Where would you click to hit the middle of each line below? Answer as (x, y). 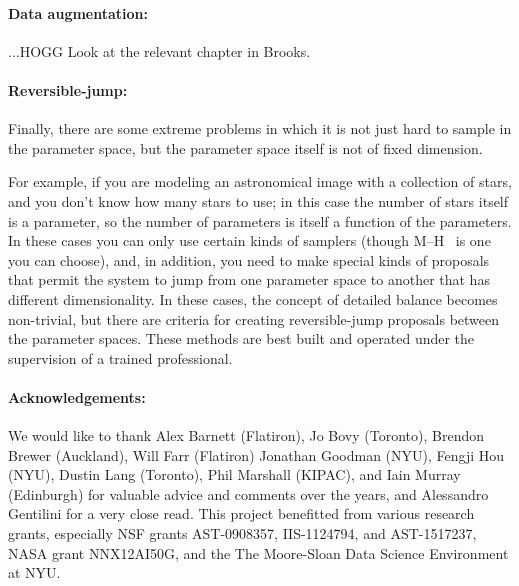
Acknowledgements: (77, 396)
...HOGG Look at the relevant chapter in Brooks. (159, 50)
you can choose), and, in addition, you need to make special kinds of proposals (249, 259)
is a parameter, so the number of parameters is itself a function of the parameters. (260, 220)
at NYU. (34, 572)
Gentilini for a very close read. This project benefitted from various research (241, 513)
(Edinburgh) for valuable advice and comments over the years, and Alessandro (248, 493)
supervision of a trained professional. (120, 357)
